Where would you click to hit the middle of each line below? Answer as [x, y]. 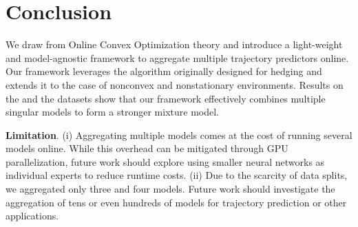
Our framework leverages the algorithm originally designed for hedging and [164, 71]
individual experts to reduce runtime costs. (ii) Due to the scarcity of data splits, [177, 175]
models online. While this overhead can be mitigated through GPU [147, 148]
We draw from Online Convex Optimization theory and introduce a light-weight [174, 44]
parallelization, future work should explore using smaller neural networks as [165, 161]
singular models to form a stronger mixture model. [112, 112]
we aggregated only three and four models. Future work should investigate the [170, 189]
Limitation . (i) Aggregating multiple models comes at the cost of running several [179, 134]
